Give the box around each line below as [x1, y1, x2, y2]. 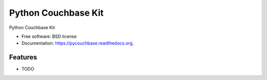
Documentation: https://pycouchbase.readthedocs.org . [21, 40, 134, 46]
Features [9, 53, 37, 61]
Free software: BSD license [21, 33, 77, 39]
